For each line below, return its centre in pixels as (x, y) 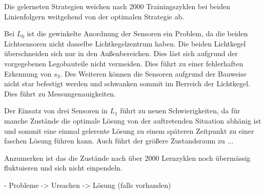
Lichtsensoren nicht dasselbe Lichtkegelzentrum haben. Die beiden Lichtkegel (125, 43)
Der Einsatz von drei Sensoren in (56, 111)
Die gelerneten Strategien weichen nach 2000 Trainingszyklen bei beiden (117, 6)
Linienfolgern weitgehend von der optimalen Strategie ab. (94, 16)
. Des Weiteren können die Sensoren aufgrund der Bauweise (153, 73)
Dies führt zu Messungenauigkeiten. (60, 93)
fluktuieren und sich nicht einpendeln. (63, 168)
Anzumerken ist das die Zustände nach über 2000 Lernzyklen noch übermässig (127, 157)
